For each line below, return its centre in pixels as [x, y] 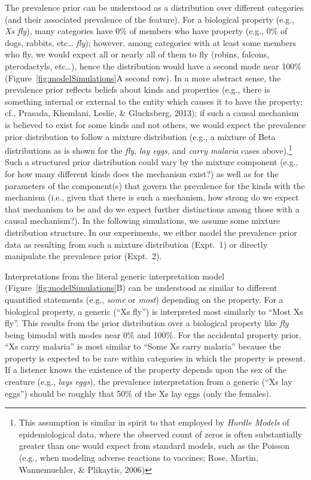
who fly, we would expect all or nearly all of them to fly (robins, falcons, [137, 54]
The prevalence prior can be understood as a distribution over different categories [154, 7]
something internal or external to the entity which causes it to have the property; [154, 101]
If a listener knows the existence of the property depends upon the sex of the [146, 370]
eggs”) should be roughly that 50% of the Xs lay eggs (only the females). [138, 393]
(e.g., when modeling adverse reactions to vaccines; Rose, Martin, [138, 458]
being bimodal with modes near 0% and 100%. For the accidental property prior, [153, 334]
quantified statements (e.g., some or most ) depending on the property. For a [144, 299]
